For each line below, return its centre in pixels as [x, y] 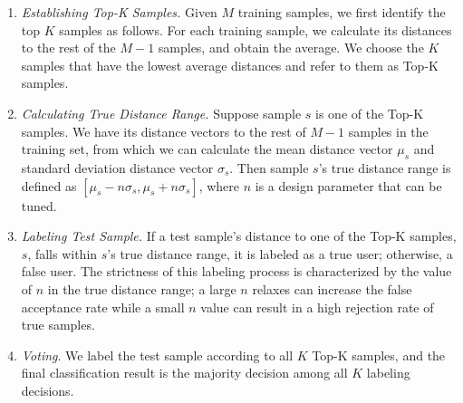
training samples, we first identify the [342, 12]
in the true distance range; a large [142, 288]
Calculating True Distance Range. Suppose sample [161, 113]
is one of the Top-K [370, 113]
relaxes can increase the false [332, 288]
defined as [49, 185]
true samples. [58, 325]
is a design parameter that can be [348, 185]
